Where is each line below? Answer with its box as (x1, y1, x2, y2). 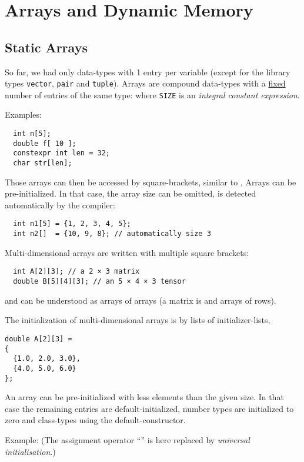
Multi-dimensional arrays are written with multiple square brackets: (5, 246, 249, 258)
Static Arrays (5, 38, 88, 56)
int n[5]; (13, 129, 51, 138)
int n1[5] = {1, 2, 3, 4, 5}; (13, 220, 131, 228)
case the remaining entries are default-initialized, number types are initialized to (5, 402, 294, 414)
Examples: (5, 108, 42, 121)
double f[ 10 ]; (13, 139, 76, 148)
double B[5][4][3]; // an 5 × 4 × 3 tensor (13, 277, 186, 286)
